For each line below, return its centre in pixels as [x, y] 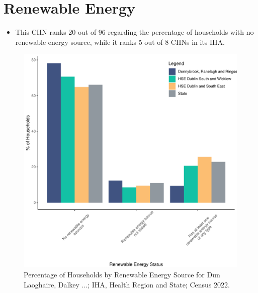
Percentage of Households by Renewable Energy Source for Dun [122, 274]
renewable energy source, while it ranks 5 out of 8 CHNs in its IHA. [120, 42]
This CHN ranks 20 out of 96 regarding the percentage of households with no [135, 32]
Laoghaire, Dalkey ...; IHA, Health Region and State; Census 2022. [127, 284]
